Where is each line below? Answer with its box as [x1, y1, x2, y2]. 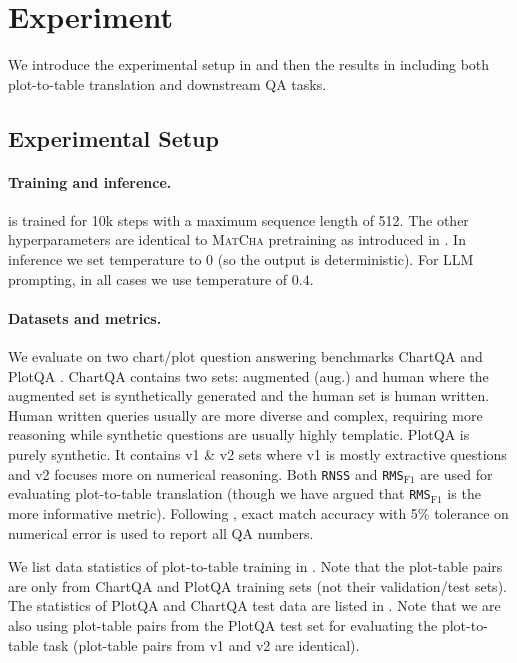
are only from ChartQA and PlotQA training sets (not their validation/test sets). [8, 575, 507, 596]
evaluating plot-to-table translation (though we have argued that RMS [8, 483, 431, 504]
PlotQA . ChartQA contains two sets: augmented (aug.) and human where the [8, 365, 489, 386]
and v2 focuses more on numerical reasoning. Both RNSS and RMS [8, 463, 404, 484]
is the [447, 483, 481, 504]
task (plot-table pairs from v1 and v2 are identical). [42, 634, 360, 655]
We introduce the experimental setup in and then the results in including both [8, 54, 490, 75]
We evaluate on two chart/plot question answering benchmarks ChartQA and [8, 346, 483, 367]
